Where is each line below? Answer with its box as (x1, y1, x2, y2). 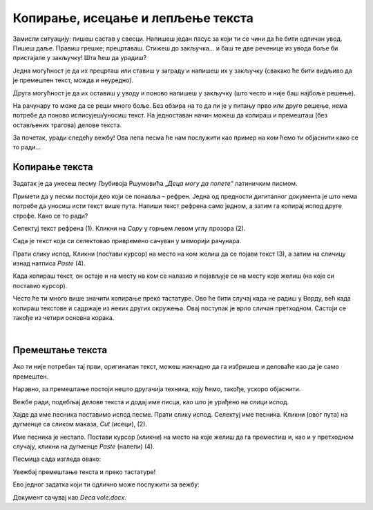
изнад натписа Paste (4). (12, 259, 86, 267)
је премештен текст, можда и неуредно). (12, 76, 134, 84)
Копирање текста (12, 161, 93, 173)
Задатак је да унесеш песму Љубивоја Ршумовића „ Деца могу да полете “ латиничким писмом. (12, 180, 298, 188)
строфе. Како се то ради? (12, 211, 88, 220)
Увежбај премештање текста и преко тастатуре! (12, 467, 156, 476)
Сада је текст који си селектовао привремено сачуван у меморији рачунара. (12, 237, 242, 245)
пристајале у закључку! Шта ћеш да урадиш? (12, 54, 147, 62)
